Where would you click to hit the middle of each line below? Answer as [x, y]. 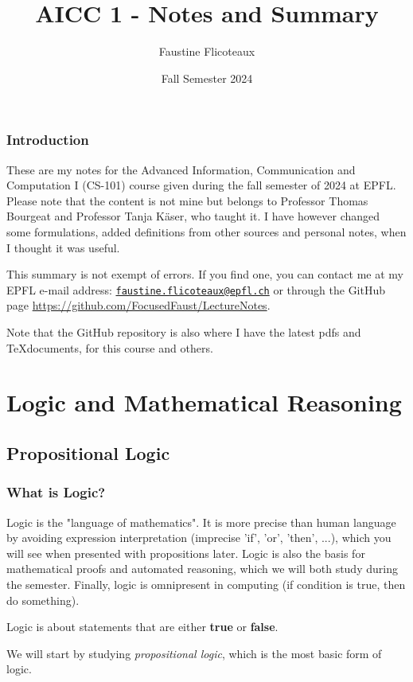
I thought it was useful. [63, 247]
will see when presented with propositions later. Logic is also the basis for [186, 553]
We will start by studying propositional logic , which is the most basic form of [194, 653]
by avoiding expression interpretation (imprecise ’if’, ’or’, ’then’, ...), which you [199, 538]
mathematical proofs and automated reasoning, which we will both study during [202, 569]
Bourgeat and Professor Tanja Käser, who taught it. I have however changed [193, 216]
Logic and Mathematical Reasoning [204, 402]
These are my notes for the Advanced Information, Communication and [181, 169]
